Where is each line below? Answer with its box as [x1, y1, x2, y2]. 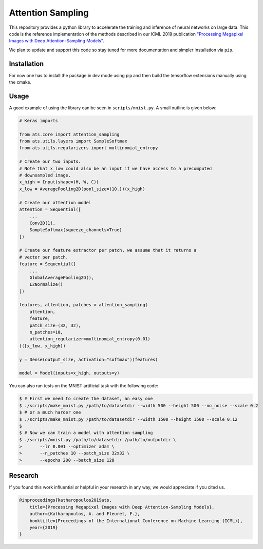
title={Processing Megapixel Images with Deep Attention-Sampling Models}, [29, 504, 215, 510]
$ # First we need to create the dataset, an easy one [19, 396, 153, 402]
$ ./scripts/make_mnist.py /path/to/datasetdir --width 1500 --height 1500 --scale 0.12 [19, 416, 238, 422]
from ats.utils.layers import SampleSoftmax [19, 138, 128, 144]
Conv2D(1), [29, 220, 56, 226]
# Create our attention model [19, 200, 92, 205]
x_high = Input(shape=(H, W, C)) [19, 179, 99, 185]
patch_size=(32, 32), [29, 322, 81, 328]
